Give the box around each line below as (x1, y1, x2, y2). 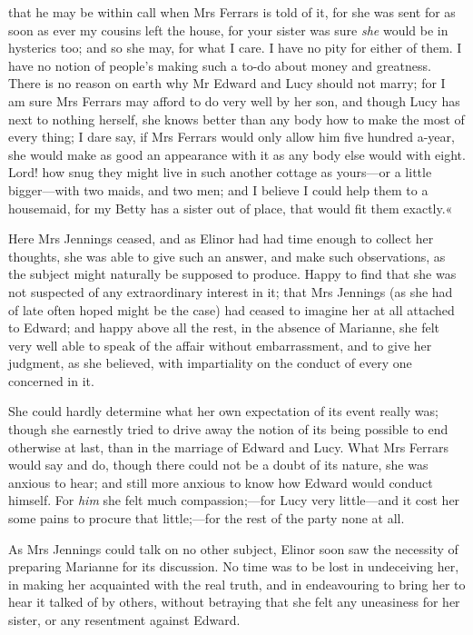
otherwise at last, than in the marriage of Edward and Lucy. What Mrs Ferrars (8, 437, 449, 456)
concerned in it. (8, 371, 94, 390)
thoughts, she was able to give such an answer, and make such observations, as (8, 246, 446, 265)
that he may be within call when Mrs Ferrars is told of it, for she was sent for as (8, 3, 456, 21)
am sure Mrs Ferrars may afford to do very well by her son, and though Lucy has (8, 91, 460, 110)
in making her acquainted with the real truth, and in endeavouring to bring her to (8, 574, 466, 593)
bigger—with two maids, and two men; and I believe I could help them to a (8, 180, 429, 199)
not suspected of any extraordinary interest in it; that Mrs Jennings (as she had (8, 282, 453, 301)
